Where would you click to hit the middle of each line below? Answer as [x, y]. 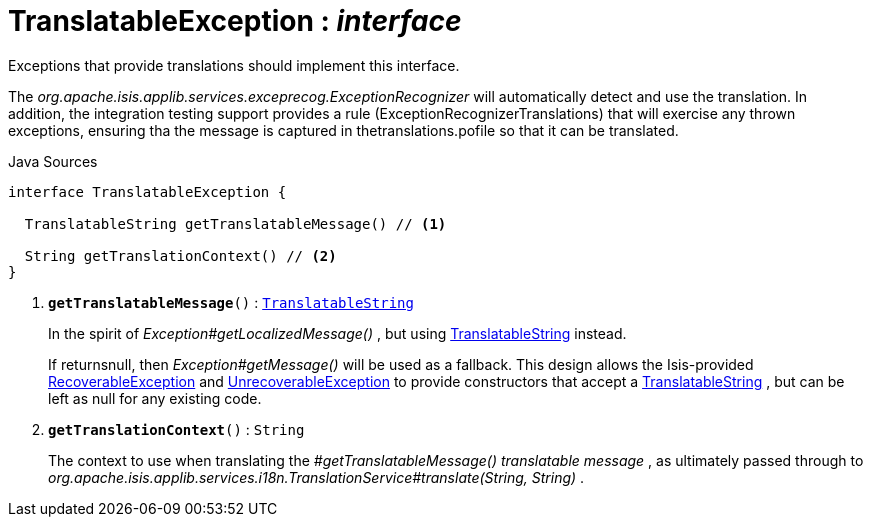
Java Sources [53, 161]
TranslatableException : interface [235, 21]
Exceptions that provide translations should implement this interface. [234, 65]
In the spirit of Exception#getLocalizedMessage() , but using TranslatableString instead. [337, 333]
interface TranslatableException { [147, 191]
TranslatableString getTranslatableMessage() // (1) [235, 223]
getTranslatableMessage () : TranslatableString [231, 302]
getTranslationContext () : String [176, 429]
